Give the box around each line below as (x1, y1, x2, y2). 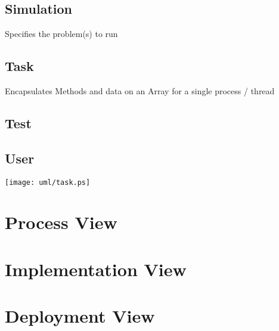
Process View (5, 210, 117, 234)
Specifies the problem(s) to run (5, 27, 118, 40)
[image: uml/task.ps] (5, 178, 91, 187)
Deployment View (5, 304, 155, 328)
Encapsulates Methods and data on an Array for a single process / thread (5, 85, 275, 97)
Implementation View (5, 256, 187, 281)
